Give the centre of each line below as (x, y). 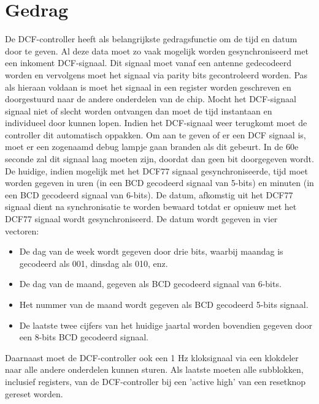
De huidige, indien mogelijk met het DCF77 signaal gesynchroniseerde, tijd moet (157, 170)
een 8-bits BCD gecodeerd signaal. (84, 337)
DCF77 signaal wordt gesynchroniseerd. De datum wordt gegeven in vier (141, 219)
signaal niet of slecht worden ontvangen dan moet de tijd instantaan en (139, 110)
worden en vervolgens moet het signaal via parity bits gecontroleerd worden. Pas (156, 74)
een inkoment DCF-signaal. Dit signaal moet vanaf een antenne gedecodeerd (148, 63)
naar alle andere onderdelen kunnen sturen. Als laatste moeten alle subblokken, (154, 369)
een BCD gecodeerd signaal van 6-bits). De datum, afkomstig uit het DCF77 (149, 194)
